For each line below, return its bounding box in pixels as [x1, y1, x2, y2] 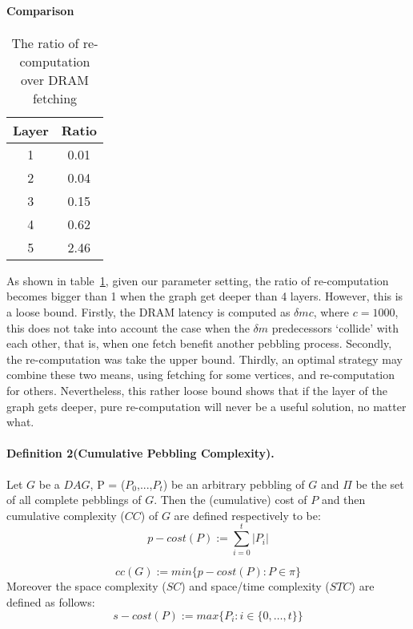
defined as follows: [6, 594, 95, 611]
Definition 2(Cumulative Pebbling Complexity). [6, 445, 275, 462]
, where [313, 303, 350, 320]
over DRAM [21, 70, 89, 89]
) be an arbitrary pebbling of [162, 475, 305, 492]
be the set [355, 475, 404, 492]
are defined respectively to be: [174, 506, 321, 523]
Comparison [6, 2, 74, 18]
